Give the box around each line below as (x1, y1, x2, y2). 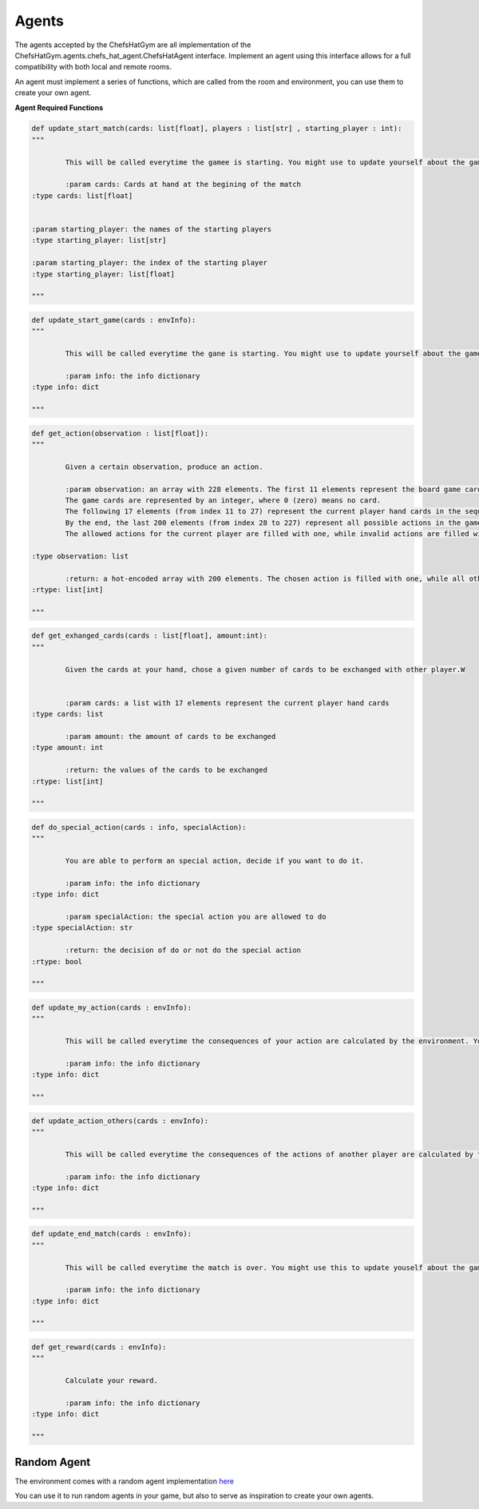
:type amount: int (31, 743, 104, 753)
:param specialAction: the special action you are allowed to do (65, 912, 327, 922)
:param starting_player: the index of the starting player (31, 258, 267, 268)
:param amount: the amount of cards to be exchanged (65, 732, 276, 741)
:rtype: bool (31, 957, 83, 966)
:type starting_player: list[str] (31, 236, 167, 245)
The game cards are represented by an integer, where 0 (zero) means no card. (65, 495, 382, 505)
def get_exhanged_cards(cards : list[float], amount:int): (31, 631, 267, 641)
